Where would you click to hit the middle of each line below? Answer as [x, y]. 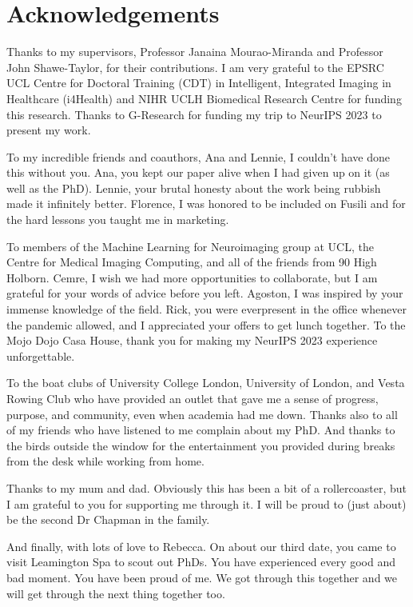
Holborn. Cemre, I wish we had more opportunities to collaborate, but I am [192, 277]
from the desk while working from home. [105, 461]
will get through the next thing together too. [116, 593]
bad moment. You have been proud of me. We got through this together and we [202, 577]
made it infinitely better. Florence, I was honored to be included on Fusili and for [206, 204]
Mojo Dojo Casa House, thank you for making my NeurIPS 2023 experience [192, 340]
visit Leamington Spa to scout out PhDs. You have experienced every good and [201, 562]
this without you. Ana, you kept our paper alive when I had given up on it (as [198, 172]
